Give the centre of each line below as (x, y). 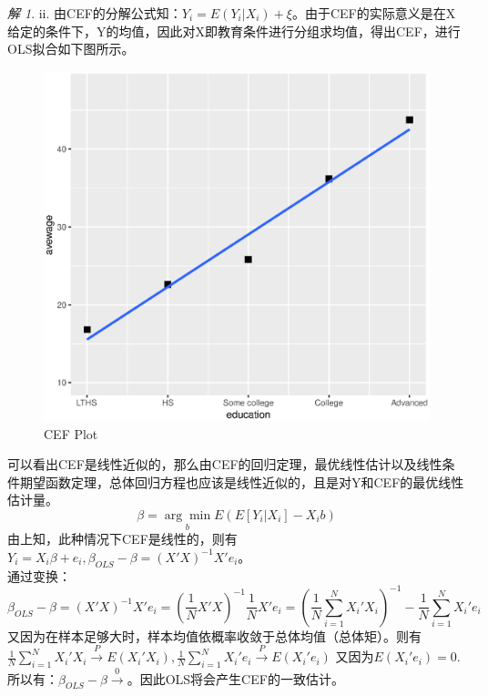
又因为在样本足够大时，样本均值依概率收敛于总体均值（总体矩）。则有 (214, 635)
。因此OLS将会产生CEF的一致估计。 (235, 678)
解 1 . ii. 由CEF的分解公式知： (95, 13)
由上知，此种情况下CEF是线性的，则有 (122, 539)
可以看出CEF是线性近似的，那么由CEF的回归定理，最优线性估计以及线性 (225, 464)
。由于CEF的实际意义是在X (374, 13)
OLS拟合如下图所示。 (71, 49)
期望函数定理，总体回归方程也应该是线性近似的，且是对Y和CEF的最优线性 (242, 481)
